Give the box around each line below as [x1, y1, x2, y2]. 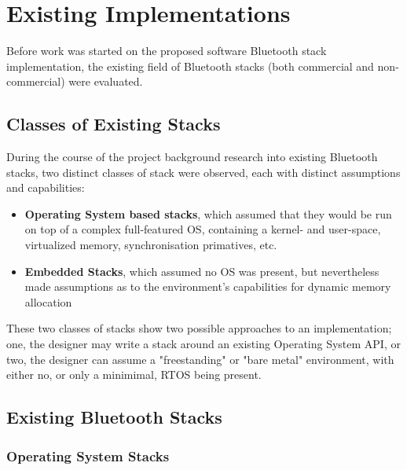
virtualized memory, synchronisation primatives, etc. [24, 237, 277, 253]
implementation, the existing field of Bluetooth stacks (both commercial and [6, 57, 374, 74]
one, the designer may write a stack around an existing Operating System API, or [6, 336, 401, 352]
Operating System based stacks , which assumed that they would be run [24, 205, 392, 222]
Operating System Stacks [6, 446, 170, 465]
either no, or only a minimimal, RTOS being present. [6, 366, 262, 383]
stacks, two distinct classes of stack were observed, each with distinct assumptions [6, 163, 401, 180]
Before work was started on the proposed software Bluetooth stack [6, 42, 327, 59]
